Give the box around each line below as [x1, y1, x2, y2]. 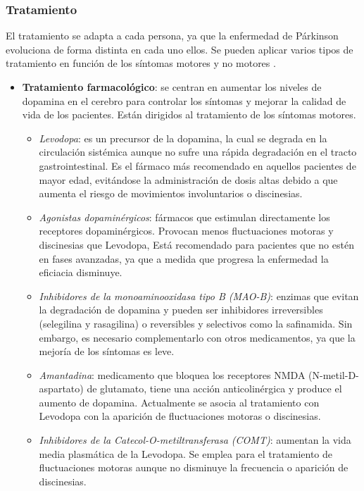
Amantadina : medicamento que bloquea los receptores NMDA [39, 367, 306, 382]
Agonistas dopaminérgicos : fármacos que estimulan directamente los [39, 209, 330, 224]
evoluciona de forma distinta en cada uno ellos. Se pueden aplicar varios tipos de [6, 42, 353, 56]
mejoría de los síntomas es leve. [39, 344, 175, 359]
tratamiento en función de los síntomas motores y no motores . [6, 56, 276, 70]
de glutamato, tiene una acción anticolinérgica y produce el [87, 381, 342, 396]
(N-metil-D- [308, 367, 359, 382]
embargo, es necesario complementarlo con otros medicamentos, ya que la [39, 330, 356, 344]
